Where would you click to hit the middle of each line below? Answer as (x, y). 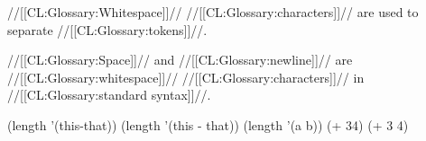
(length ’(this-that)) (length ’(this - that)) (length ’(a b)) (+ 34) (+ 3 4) (208, 124)
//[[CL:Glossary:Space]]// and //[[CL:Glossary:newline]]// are (180, 60)
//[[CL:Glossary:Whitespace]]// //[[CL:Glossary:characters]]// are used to (213, 12)
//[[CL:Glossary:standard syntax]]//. (109, 95)
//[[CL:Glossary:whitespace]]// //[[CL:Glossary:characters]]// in (186, 77)
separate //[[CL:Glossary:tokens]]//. (107, 29)
